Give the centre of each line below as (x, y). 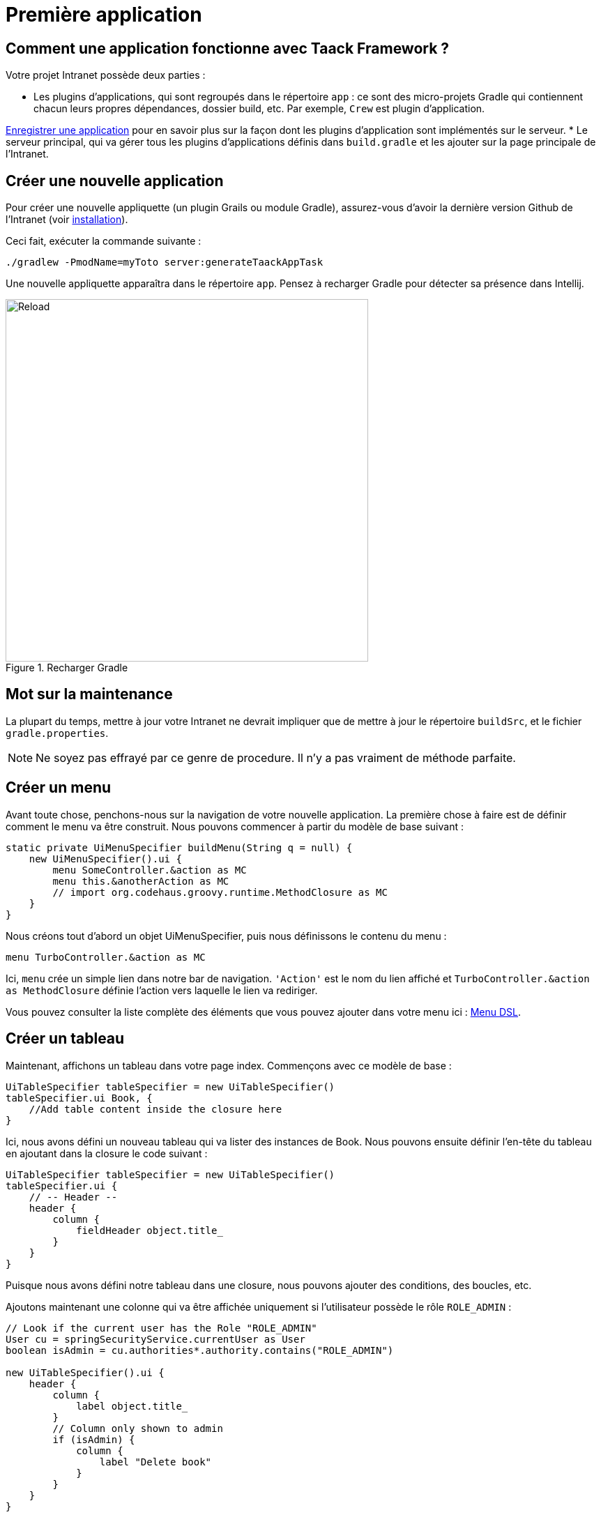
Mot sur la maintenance (89, 694)
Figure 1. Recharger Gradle (67, 668)
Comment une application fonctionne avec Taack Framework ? (228, 48)
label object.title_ (132, 1406)
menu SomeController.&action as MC (150, 870)
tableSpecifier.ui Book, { (79, 1098)
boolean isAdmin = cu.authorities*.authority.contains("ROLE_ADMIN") (200, 1350)
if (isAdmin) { (94, 1439)
